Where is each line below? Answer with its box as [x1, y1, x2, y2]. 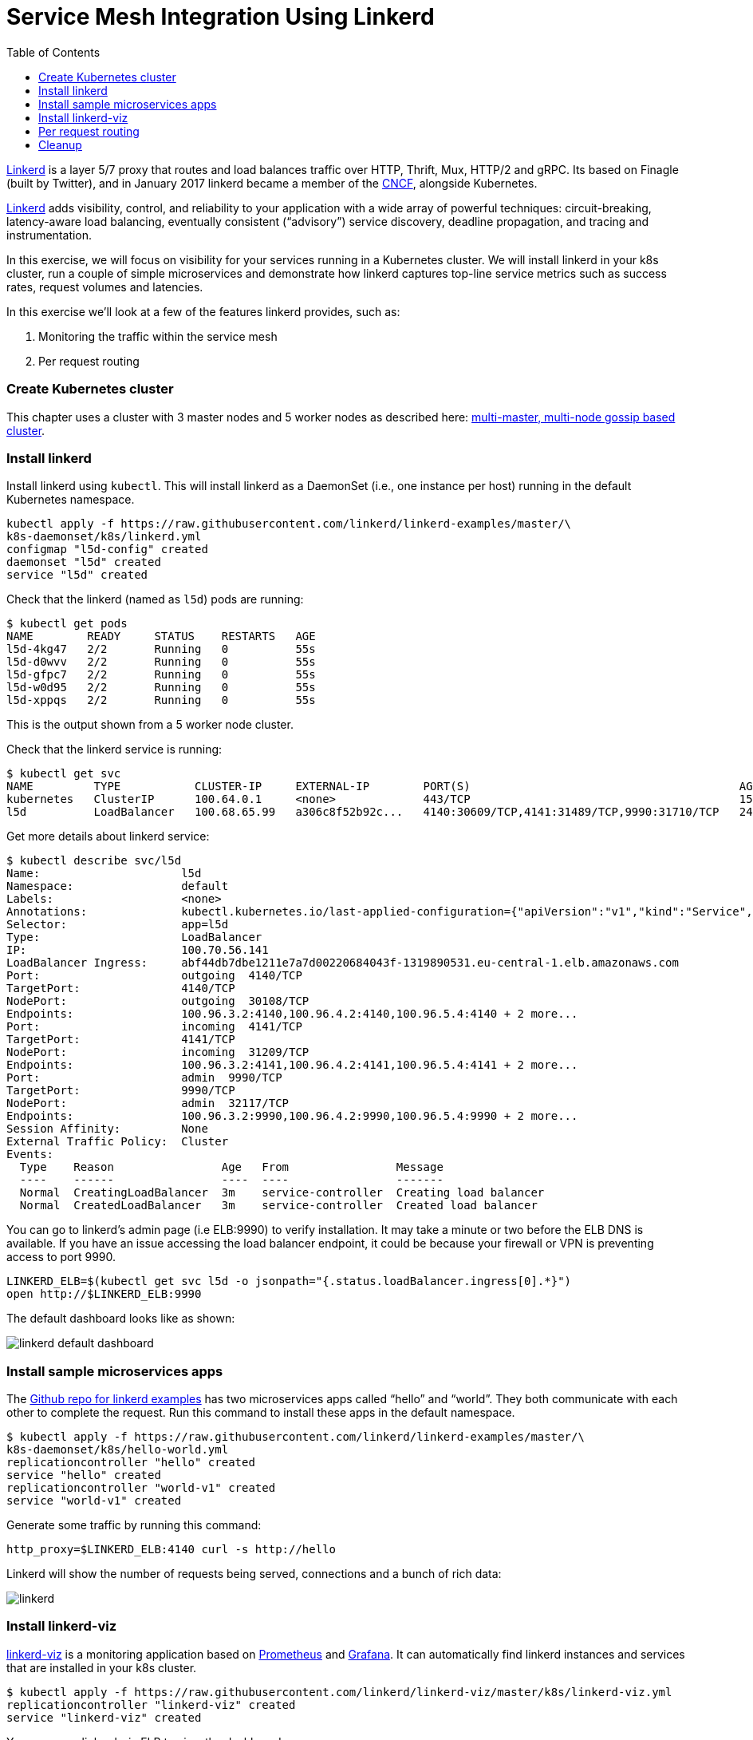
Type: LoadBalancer [6, 931, 262, 944]
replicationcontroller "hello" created [6, 1456, 255, 1469]
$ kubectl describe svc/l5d [6, 854, 182, 868]
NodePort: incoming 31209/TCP [6, 1046, 309, 1059]
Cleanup [38, 137, 82, 152]
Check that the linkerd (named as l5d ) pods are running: [6, 592, 304, 607]
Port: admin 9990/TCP [6, 1071, 282, 1085]
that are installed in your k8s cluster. [6, 1660, 197, 1675]
